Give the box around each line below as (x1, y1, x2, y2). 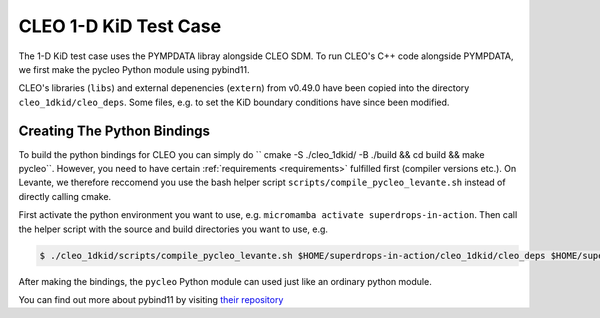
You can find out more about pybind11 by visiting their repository (18, 293, 284, 305)
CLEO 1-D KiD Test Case (18, 15, 222, 37)
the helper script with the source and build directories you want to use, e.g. (18, 223, 329, 235)
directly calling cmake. (18, 190, 112, 202)
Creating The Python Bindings (18, 122, 210, 139)
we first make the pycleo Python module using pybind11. (18, 63, 250, 75)
